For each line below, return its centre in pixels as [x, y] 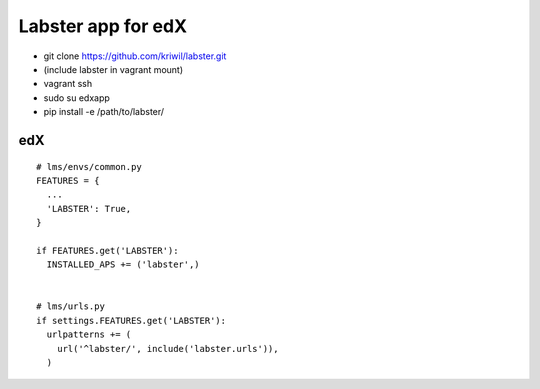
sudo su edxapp [76, 97]
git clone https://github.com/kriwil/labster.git [135, 56]
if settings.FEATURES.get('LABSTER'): [131, 320]
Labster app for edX [103, 26]
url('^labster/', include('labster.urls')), [167, 348]
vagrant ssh [68, 84]
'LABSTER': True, [89, 208]
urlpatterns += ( [89, 334]
